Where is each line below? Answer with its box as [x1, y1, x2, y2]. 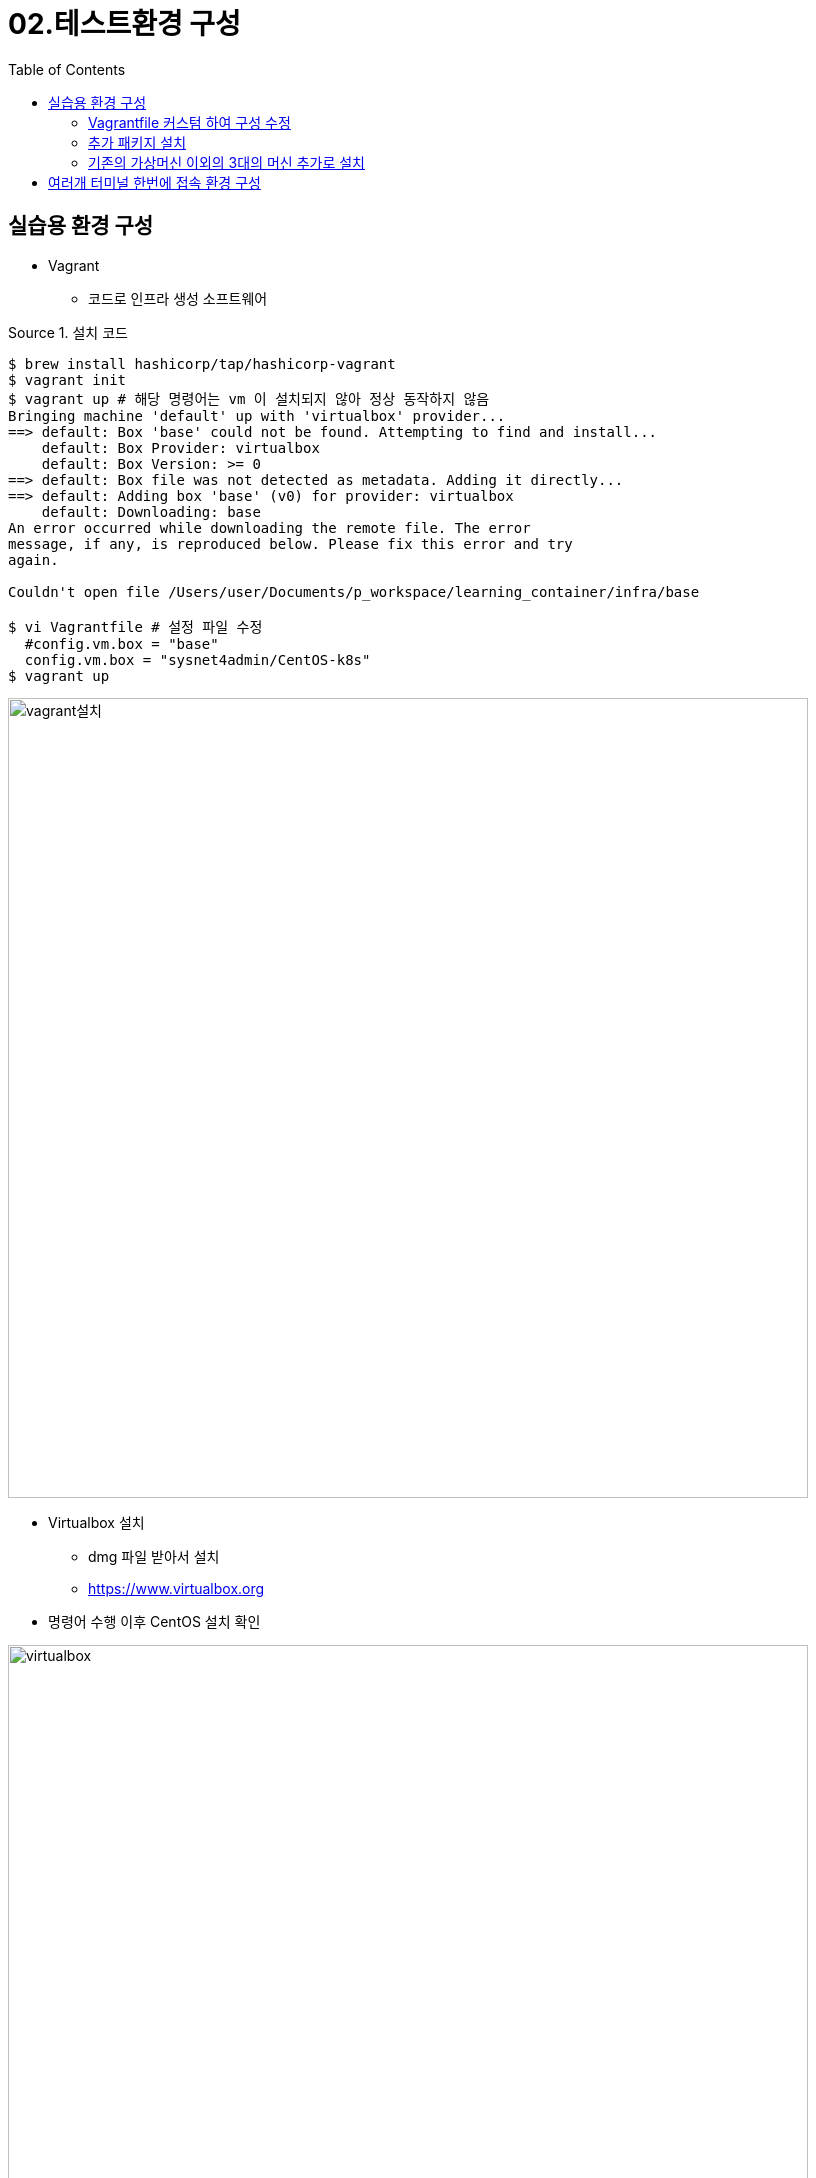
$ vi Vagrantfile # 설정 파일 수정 [8, 618, 263, 635]
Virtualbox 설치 [48, 1513, 145, 1531]
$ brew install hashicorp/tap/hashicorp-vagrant [8, 355, 396, 372]
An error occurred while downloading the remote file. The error [8, 519, 531, 536]
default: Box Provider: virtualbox [41, 439, 320, 456]
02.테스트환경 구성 [8, 7, 241, 41]
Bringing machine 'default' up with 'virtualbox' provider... [8, 407, 506, 424]
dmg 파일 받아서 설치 [88, 1547, 220, 1565]
